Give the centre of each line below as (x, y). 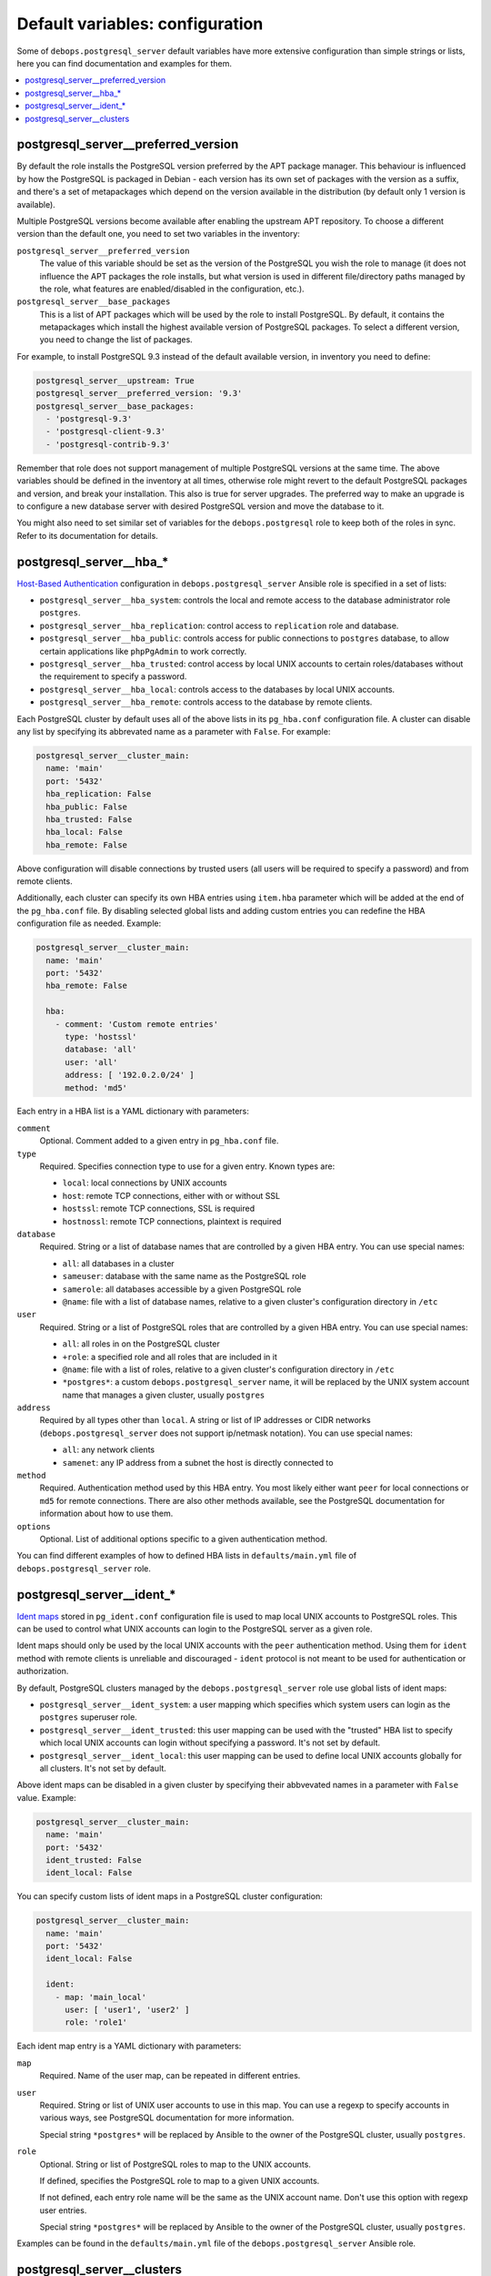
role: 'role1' (96, 2022)
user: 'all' (91, 1062)
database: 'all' (101, 1050)
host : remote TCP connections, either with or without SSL (171, 1195)
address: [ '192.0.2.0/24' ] (130, 1075)
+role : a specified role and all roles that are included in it (170, 1356)
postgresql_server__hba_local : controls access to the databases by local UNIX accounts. (217, 689)
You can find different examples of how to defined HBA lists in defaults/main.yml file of (187, 1556)
